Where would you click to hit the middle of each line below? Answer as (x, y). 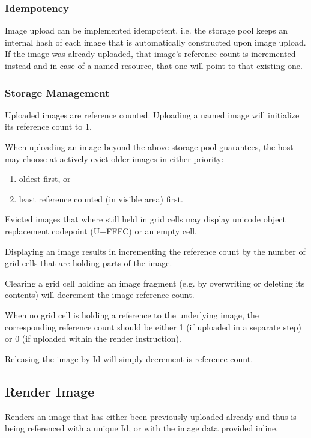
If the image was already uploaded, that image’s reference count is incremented (150, 54)
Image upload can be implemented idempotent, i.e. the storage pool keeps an (146, 30)
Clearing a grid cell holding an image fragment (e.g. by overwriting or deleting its (155, 283)
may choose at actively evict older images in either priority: (114, 158)
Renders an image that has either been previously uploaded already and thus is (151, 416)
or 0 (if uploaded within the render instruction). (93, 339)
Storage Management (57, 92)
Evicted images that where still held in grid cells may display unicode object (146, 219)
